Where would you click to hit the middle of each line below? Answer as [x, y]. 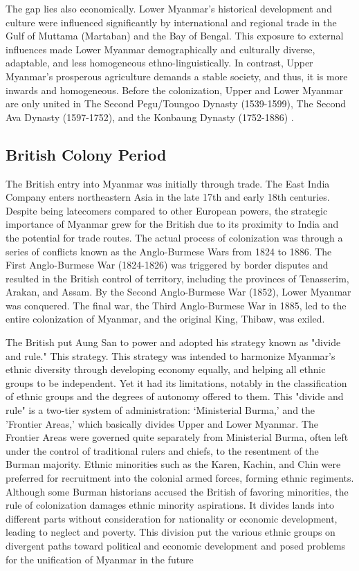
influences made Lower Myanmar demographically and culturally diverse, [160, 49]
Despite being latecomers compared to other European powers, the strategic [167, 210]
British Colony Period [86, 154]
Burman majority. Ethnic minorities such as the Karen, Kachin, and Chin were [173, 464]
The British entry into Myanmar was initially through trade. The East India [168, 183]
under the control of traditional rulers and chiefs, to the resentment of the [162, 450]
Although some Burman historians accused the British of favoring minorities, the [177, 491]
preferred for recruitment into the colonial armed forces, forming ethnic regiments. [180, 478]
